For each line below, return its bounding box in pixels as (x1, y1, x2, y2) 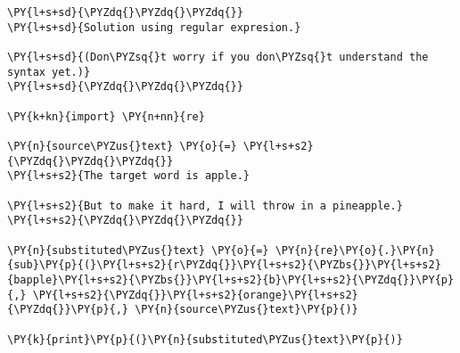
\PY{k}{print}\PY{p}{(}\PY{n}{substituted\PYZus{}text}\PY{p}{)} (7, 332, 403, 346)
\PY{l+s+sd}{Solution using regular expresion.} (7, 21, 301, 34)
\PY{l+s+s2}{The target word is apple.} (7, 169, 251, 183)
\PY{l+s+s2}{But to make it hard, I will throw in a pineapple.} (7, 199, 403, 212)
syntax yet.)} (7, 65, 91, 78)
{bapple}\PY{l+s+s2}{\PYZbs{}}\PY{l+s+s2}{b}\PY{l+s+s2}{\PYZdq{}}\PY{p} (7, 274, 455, 286)
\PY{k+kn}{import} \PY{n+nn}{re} (7, 110, 205, 123)
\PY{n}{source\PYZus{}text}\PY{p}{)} (135, 303, 358, 316)
